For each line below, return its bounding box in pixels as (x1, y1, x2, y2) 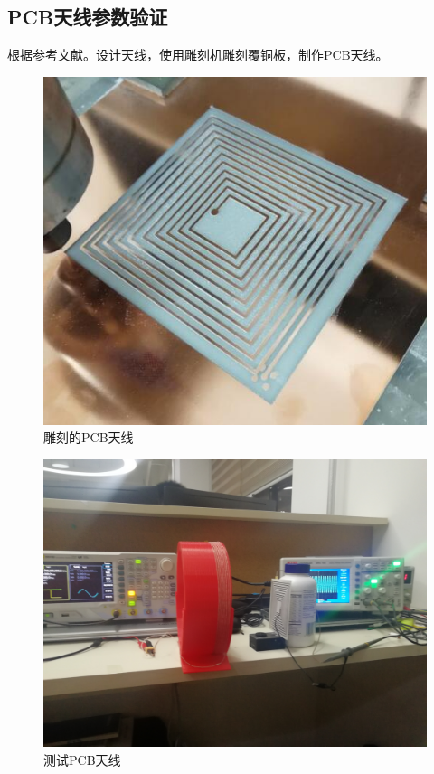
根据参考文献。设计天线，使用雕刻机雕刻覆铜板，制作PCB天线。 (7, 45, 389, 64)
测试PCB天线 (43, 750, 121, 769)
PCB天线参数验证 (7, 3, 168, 31)
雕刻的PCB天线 (43, 428, 134, 447)
